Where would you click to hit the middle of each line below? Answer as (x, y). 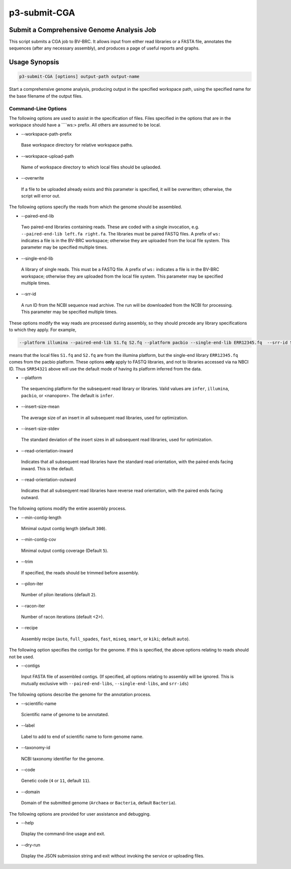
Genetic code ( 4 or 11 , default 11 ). (56, 781)
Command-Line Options (38, 108)
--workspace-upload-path (48, 156)
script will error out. (41, 196)
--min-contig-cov (39, 539)
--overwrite (33, 178)
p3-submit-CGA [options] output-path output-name (79, 77)
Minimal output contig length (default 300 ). (64, 528)
